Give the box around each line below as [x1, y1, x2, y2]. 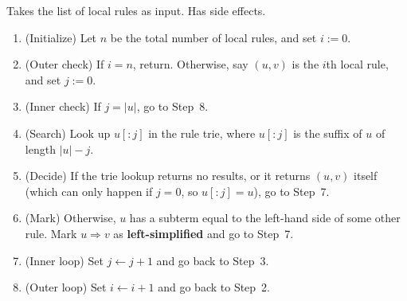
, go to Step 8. [136, 98, 209, 115]
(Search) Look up [25, 124, 111, 141]
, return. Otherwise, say [132, 56, 249, 72]
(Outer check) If [25, 56, 104, 72]
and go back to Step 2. [158, 279, 271, 295]
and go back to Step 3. [156, 252, 269, 268]
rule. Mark [25, 225, 77, 241]
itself [354, 167, 378, 184]
